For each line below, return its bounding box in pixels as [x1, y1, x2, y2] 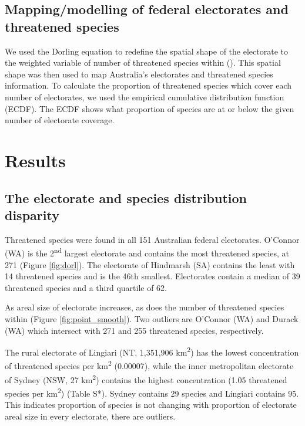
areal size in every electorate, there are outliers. [5, 410, 176, 422]
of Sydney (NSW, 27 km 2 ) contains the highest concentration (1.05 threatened [5, 371, 287, 386]
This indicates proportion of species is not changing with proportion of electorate [5, 398, 297, 411]
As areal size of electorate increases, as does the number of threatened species [5, 301, 284, 313]
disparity [5, 205, 59, 224]
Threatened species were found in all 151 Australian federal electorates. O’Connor [5, 233, 300, 245]
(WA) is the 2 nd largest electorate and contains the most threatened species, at [5, 245, 290, 259]
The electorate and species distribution [5, 188, 247, 207]
